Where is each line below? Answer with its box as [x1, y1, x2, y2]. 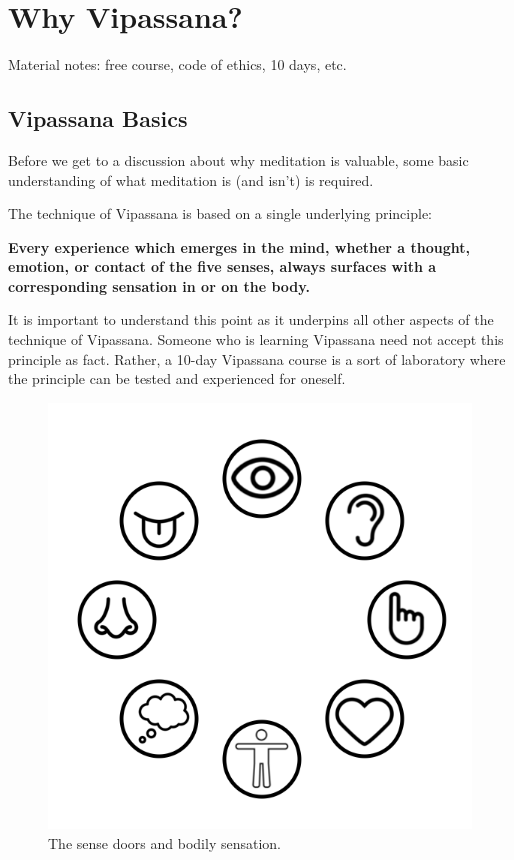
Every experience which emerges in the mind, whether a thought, [8, 236, 470, 257]
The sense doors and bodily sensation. [48, 832, 281, 853]
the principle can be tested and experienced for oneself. [8, 368, 346, 389]
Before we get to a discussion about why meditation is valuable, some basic [8, 149, 469, 170]
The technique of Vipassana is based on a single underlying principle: [8, 203, 432, 224]
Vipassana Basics [8, 103, 188, 134]
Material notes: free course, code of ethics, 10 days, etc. [8, 54, 347, 75]
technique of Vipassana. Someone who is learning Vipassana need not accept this [8, 329, 504, 350]
